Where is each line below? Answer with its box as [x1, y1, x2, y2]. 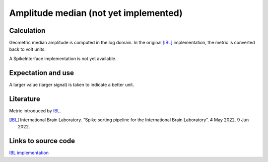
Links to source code [9, 137, 75, 145]
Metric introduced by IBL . [9, 107, 62, 114]
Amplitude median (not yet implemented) [9, 7, 183, 18]
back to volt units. [9, 46, 46, 52]
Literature [9, 94, 41, 103]
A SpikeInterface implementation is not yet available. [9, 55, 117, 62]
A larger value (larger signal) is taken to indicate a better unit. [9, 81, 134, 87]
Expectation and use [9, 69, 74, 77]
